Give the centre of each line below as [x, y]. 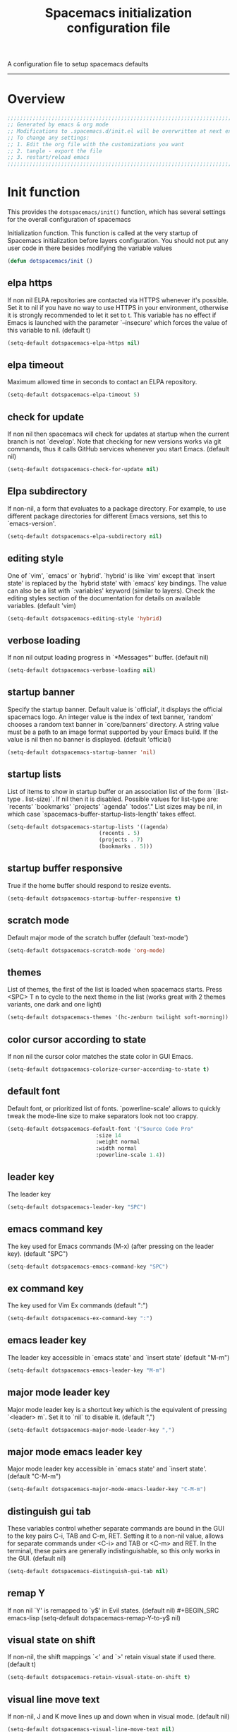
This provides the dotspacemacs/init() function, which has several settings [117, 212]
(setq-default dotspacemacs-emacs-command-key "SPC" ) [88, 1267]
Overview [36, 99]
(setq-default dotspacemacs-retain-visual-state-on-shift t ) [99, 1678]
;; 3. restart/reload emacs [49, 158]
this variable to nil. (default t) [49, 330]
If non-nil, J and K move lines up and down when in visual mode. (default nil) [119, 1716]
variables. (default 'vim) [42, 605]
